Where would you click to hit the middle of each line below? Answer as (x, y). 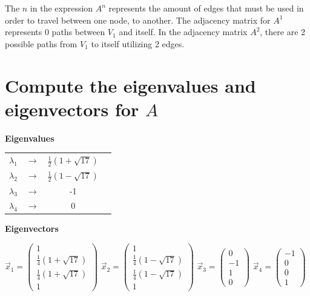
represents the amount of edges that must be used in (206, 8)
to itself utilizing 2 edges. (138, 43)
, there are (279, 32)
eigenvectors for (72, 109)
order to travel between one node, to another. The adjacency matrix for (138, 20)
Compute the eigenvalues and (130, 85)
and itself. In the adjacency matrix (183, 32)
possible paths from (41, 43)
